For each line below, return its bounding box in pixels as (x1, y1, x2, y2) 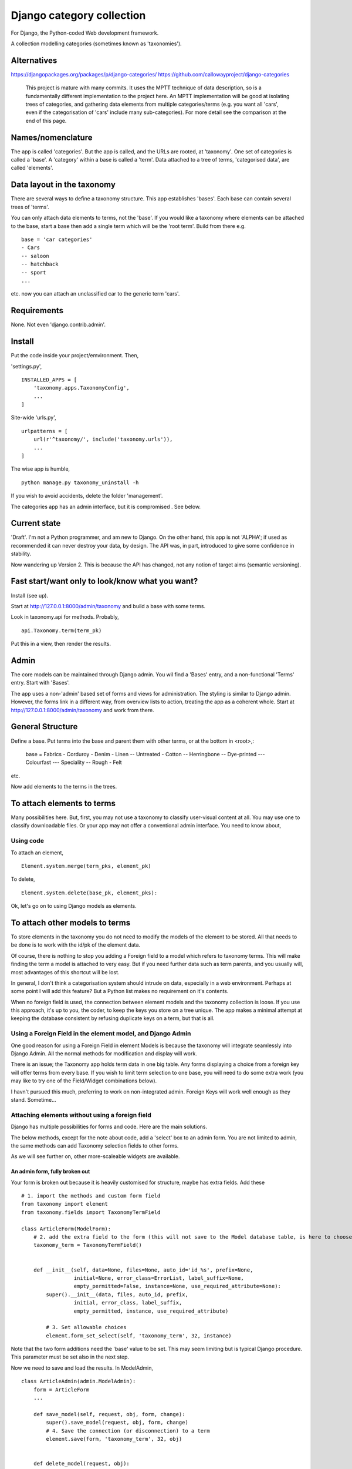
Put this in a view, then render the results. (11, 640, 111, 648)
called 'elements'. (11, 165, 53, 172)
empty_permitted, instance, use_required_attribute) (73, 1307, 229, 1314)
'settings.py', (11, 363, 42, 370)
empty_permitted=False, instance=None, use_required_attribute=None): (73, 1283, 282, 1290)
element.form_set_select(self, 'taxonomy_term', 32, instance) (46, 1332, 232, 1339)
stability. (11, 550, 32, 558)
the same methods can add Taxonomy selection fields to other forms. (11, 1142, 179, 1149)
